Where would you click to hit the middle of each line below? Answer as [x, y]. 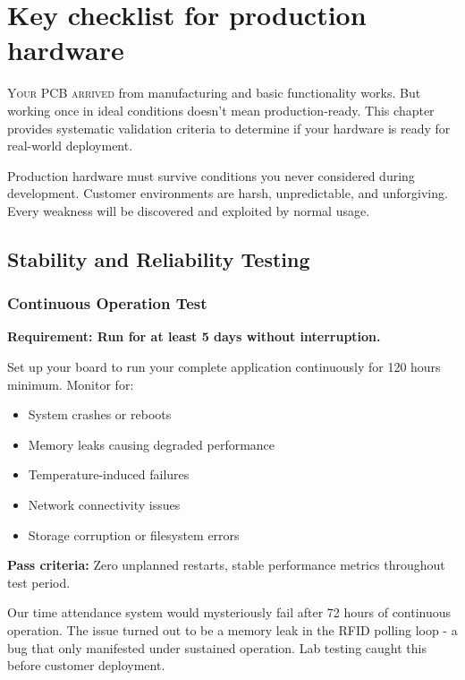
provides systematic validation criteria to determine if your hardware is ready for [229, 128]
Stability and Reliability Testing [159, 258]
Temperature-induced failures [109, 474]
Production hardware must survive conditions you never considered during [211, 175]
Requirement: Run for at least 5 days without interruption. [194, 336]
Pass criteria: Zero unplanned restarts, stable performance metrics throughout [226, 565]
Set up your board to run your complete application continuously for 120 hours [224, 367]
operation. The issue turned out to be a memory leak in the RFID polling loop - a [232, 630]
